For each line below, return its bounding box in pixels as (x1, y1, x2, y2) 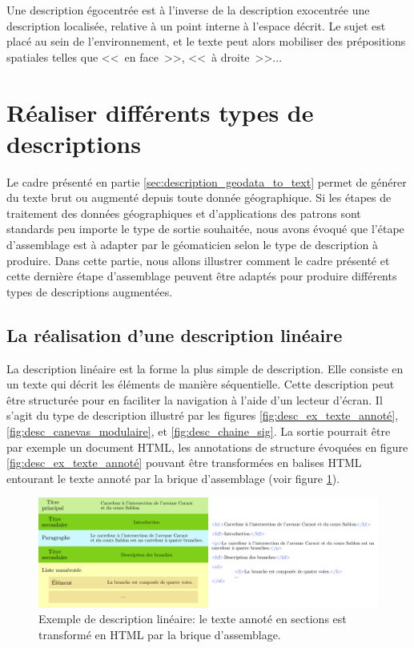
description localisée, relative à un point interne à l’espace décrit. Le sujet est (6, 17, 386, 34)
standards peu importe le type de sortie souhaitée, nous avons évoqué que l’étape (6, 220, 404, 237)
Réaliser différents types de (6, 95, 314, 128)
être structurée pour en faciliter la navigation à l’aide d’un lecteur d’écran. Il (6, 391, 383, 408)
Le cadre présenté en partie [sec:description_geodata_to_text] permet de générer (6, 173, 407, 190)
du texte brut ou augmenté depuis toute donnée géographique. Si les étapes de (6, 189, 392, 206)
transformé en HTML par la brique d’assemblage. (38, 626, 281, 643)
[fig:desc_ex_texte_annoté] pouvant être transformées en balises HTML (6, 454, 362, 471)
